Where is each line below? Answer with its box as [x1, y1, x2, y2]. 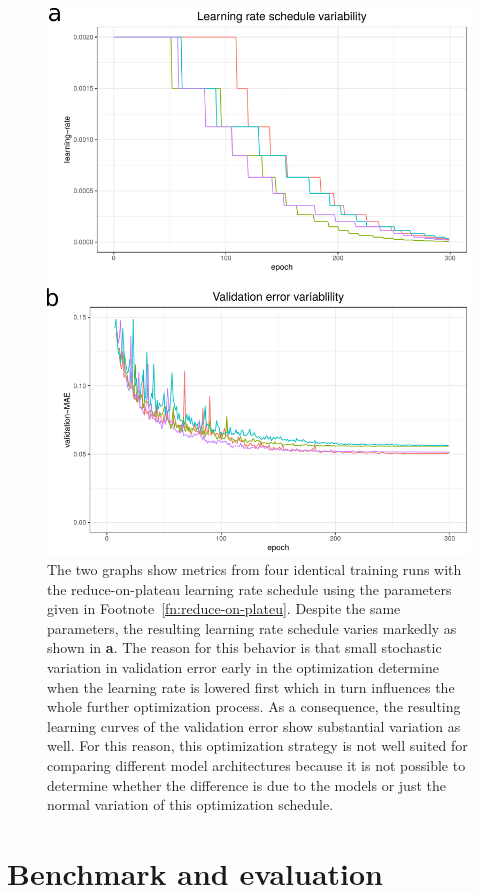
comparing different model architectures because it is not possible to [47, 755, 466, 776]
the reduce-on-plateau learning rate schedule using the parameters [47, 578, 452, 599]
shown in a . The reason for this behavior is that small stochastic [47, 637, 442, 658]
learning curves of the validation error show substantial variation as [47, 715, 461, 736]
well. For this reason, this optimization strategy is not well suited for [47, 735, 468, 756]
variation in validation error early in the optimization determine [47, 657, 439, 678]
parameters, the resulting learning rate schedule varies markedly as [47, 617, 457, 638]
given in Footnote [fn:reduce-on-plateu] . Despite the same [47, 598, 401, 619]
